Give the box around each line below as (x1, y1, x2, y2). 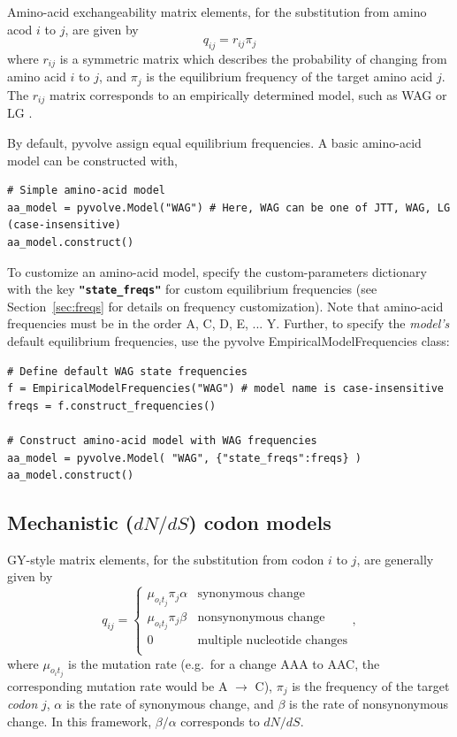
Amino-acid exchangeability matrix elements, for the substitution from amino (7, 3, 427, 20)
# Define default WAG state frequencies (7, 365, 248, 378)
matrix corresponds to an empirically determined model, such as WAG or (49, 85, 447, 104)
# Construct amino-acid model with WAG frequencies (7, 434, 317, 447)
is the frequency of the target (292, 677, 450, 695)
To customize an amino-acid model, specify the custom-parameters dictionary (7, 262, 427, 280)
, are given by (65, 19, 139, 38)
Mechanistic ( (7, 509, 134, 536)
